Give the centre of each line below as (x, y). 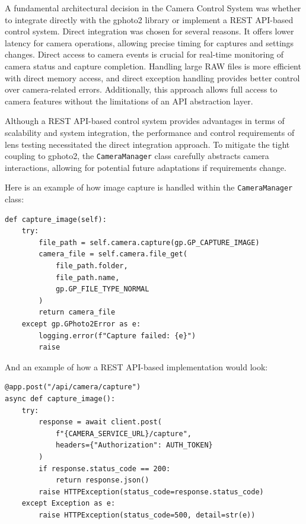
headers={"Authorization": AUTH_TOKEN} (134, 445)
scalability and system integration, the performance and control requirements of (150, 132)
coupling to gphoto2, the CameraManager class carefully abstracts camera (137, 156)
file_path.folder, (92, 266)
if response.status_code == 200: (105, 469)
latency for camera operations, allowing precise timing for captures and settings (149, 42)
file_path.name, (87, 277)
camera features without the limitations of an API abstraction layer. (129, 101)
